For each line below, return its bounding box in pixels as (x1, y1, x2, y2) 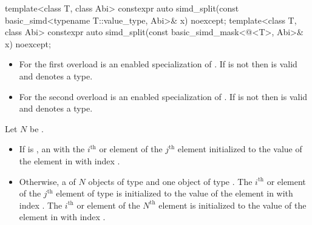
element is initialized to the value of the (158, 198, 307, 211)
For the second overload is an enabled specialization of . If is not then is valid (19, 90, 308, 102)
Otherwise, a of (19, 175, 76, 187)
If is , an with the (19, 143, 85, 155)
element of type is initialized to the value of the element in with (56, 187, 293, 200)
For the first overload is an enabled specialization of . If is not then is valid (19, 58, 297, 70)
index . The (19, 198, 63, 211)
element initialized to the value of (177, 143, 302, 155)
